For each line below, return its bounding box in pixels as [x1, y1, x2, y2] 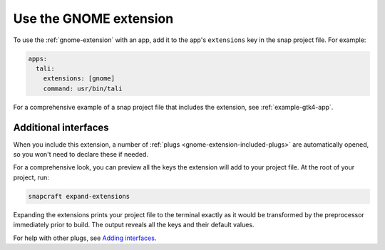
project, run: [13, 173, 49, 182]
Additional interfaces [13, 121, 110, 133]
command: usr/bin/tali [43, 84, 123, 93]
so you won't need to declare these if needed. [13, 150, 149, 158]
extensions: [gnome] [43, 75, 115, 83]
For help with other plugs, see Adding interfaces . [13, 234, 157, 242]
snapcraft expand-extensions [28, 192, 130, 200]
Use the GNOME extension [13, 11, 174, 26]
